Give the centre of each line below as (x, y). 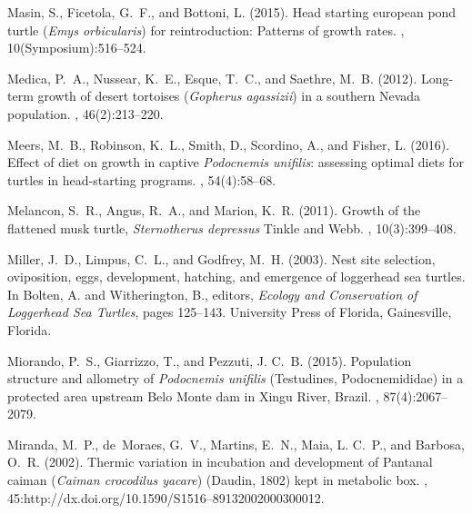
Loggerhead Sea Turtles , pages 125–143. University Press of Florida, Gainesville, (230, 312)
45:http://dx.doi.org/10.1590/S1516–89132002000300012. (166, 497)
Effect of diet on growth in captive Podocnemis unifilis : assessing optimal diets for (236, 162)
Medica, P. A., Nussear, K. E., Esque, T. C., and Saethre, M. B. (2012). (212, 78)
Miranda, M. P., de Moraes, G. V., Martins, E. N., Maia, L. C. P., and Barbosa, (236, 444)
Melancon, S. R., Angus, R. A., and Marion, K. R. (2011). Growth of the (214, 210)
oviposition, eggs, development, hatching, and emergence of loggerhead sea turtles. (236, 277)
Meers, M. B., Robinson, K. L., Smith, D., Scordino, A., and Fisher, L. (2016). (229, 144)
